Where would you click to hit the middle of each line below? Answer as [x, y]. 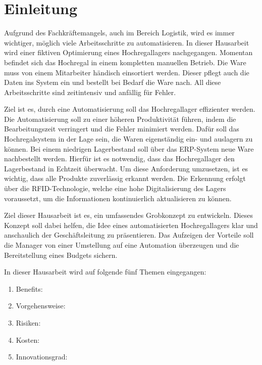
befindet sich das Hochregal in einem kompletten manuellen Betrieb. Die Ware [125, 62]
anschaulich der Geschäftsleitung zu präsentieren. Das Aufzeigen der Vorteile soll [129, 235]
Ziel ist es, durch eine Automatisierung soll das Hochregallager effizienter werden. [130, 109]
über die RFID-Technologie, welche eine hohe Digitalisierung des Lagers [115, 188]
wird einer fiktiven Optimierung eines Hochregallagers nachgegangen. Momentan [128, 52]
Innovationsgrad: [42, 357]
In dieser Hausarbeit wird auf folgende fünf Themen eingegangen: [105, 272]
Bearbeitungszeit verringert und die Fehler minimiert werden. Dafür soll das [122, 129]
